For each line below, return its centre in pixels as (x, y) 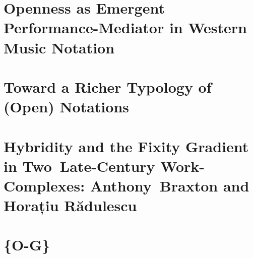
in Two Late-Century (79, 166)
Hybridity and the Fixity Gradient (126, 146)
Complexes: (44, 185)
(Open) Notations (67, 107)
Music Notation (59, 47)
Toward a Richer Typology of (108, 86)
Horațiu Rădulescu (70, 205)
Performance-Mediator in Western (125, 27)
